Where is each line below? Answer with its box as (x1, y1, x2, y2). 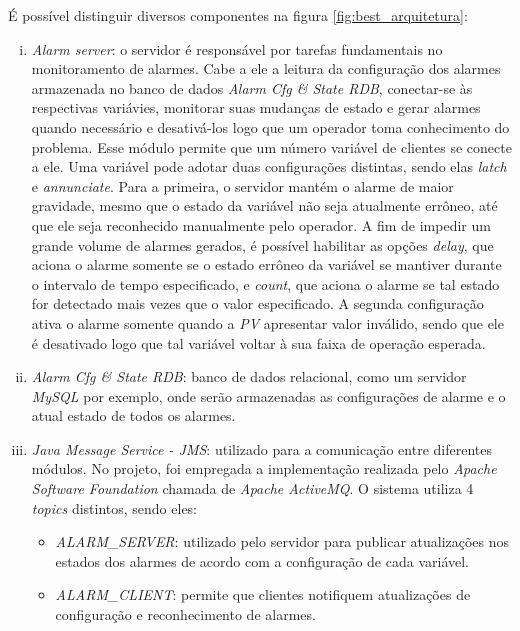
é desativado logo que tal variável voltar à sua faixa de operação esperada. (31, 332, 486, 353)
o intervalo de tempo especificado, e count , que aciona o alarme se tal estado (31, 273, 500, 294)
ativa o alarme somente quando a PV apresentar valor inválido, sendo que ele (31, 312, 504, 333)
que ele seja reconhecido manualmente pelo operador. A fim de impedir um (31, 214, 491, 235)
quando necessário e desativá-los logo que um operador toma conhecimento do (31, 116, 510, 137)
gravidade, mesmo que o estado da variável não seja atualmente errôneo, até (31, 195, 498, 216)
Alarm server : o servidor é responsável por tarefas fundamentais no (31, 38, 443, 59)
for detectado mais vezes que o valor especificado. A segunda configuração (31, 293, 484, 314)
